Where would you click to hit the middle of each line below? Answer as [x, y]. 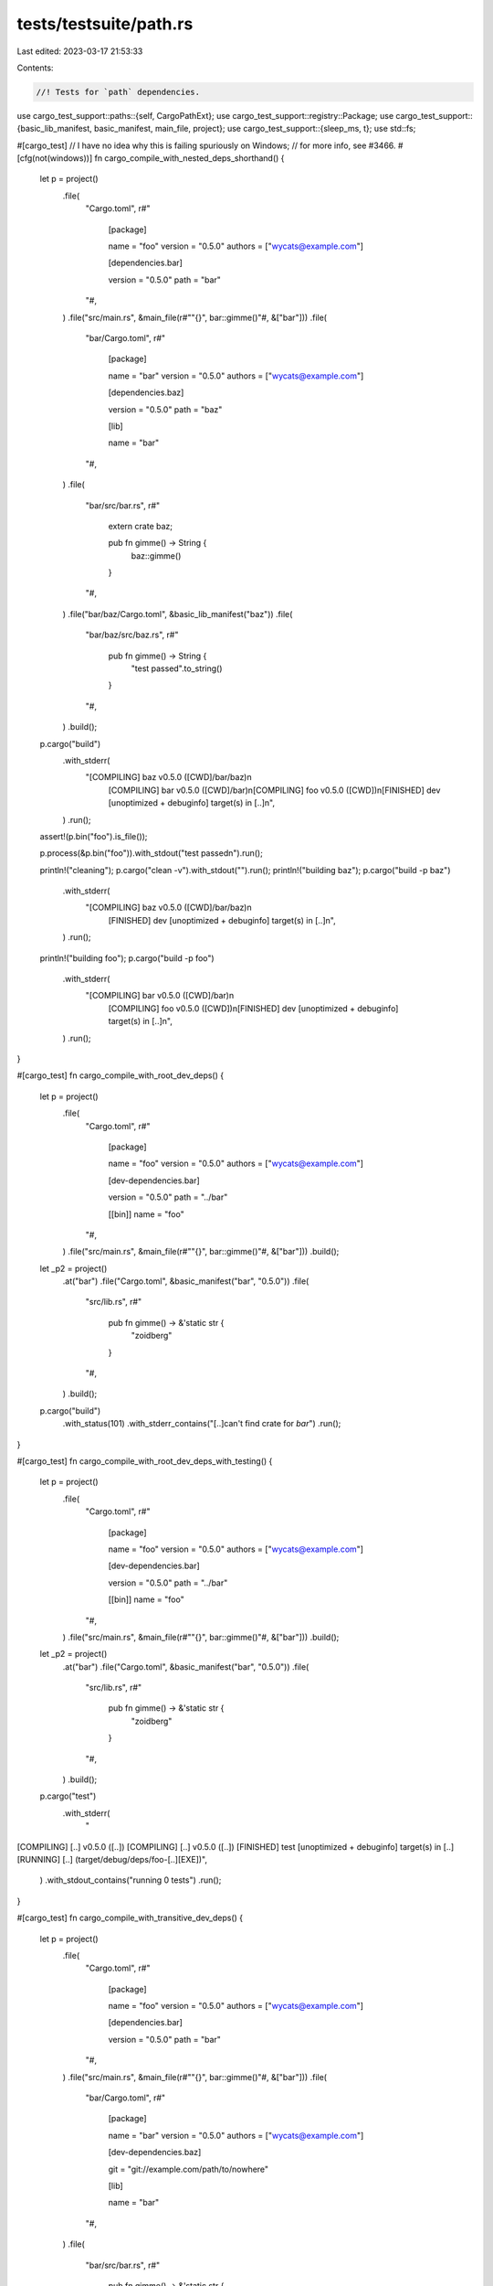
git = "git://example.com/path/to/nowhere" [189, 2169]
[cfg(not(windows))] [55, 158]
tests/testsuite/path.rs [105, 24]
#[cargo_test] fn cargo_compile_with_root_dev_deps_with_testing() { [145, 1461]
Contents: [35, 68]
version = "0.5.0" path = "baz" [165, 409]
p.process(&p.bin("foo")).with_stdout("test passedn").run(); [152, 853]
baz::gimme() [156, 555]
